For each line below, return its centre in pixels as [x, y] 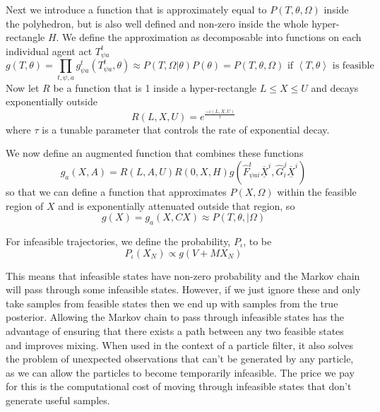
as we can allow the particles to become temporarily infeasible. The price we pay [180, 372]
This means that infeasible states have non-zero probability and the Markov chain [183, 275]
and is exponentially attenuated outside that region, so [177, 205]
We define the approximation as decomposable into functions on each [212, 37]
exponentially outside [52, 101]
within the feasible [317, 192]
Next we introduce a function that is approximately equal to [136, 9]
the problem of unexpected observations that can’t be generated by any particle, [180, 359]
